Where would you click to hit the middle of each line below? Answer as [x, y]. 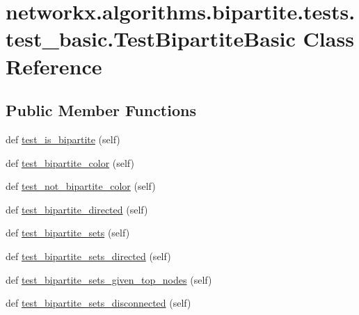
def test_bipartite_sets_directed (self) [88, 256]
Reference [54, 66]
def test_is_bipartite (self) [63, 139]
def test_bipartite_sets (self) [68, 233]
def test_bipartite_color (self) [70, 162]
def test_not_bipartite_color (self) [81, 186]
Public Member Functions [101, 110]
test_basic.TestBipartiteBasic [151, 39]
